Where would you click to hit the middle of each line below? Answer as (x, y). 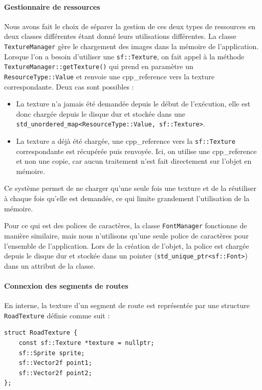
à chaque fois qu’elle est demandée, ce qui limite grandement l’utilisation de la (127, 198)
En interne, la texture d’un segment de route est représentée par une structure (127, 305)
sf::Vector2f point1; (55, 363)
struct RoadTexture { (41, 333)
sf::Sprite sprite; (52, 353)
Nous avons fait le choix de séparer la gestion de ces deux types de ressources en (130, 26)
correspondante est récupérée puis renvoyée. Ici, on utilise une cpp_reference (136, 151)
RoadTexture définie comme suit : (57, 315)
